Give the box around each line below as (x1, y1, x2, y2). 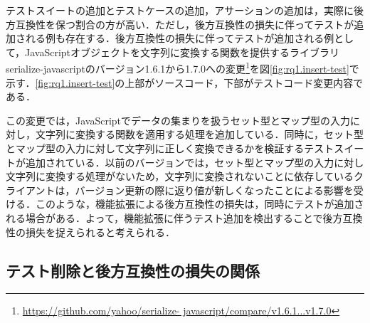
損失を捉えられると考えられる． (25, 224, 175, 239)
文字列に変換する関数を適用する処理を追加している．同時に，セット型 (35, 127, 364, 142)
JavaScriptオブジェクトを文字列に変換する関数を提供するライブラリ (25, 44, 340, 59)
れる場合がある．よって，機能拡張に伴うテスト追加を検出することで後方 (6, 210, 343, 225)
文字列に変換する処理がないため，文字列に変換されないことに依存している (6, 169, 354, 184)
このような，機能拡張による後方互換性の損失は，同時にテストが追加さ (35, 196, 364, 211)
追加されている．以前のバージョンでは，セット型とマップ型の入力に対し (25, 154, 364, 169)
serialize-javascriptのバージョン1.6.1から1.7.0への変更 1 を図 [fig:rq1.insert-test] (6, 59, 349, 76)
